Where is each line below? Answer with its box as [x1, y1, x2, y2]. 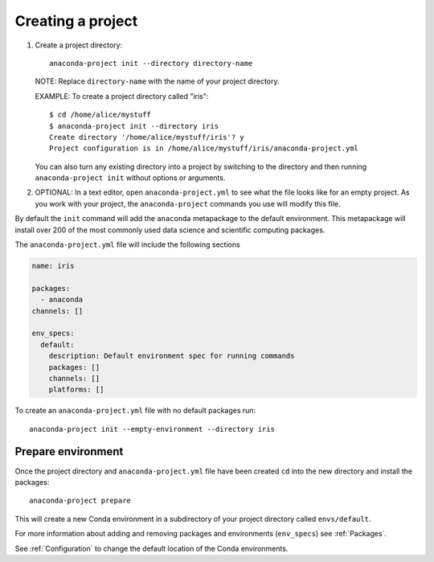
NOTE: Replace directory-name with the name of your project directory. [35, 76, 280, 86]
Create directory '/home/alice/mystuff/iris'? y [49, 133, 244, 142]
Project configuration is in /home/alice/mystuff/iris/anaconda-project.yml [49, 144, 359, 153]
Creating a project [14, 12, 138, 30]
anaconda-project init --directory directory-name [49, 59, 253, 68]
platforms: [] [48, 385, 104, 394]
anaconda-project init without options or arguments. [35, 173, 226, 183]
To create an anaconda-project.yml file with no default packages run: [14, 406, 256, 416]
